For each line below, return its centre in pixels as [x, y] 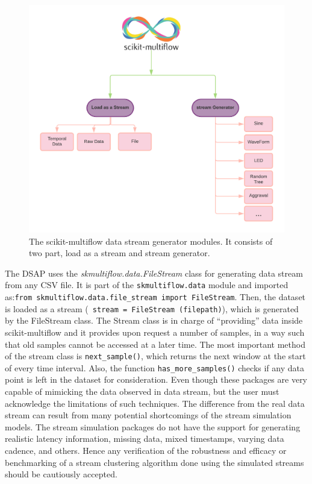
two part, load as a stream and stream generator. [120, 253]
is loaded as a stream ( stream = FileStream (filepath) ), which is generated [152, 308]
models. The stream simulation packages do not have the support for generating [153, 426]
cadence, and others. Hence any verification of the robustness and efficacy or [146, 451]
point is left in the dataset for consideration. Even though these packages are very [156, 379]
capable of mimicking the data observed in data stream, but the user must [142, 391]
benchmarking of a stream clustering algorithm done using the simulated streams [154, 462]
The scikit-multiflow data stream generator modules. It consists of [151, 241]
